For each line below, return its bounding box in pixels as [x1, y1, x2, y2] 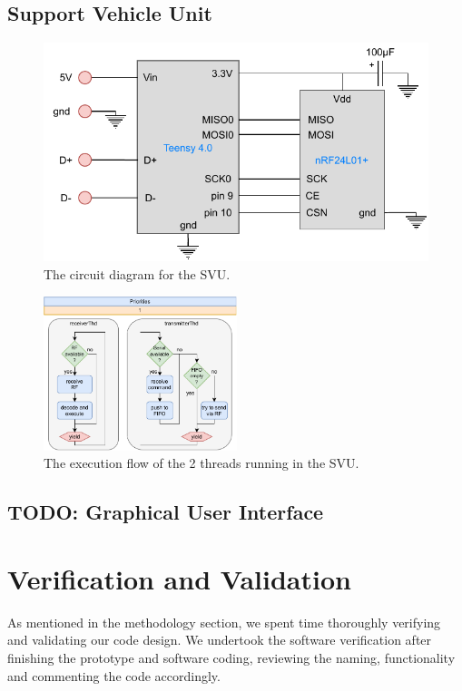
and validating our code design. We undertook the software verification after [7, 630, 432, 649]
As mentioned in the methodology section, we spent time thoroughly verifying [7, 612, 441, 631]
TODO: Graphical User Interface [7, 498, 324, 526]
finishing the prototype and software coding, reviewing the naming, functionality [7, 647, 456, 667]
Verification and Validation [7, 560, 351, 597]
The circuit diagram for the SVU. [44, 265, 231, 284]
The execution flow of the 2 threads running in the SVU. [44, 453, 359, 472]
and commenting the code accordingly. [7, 666, 221, 685]
